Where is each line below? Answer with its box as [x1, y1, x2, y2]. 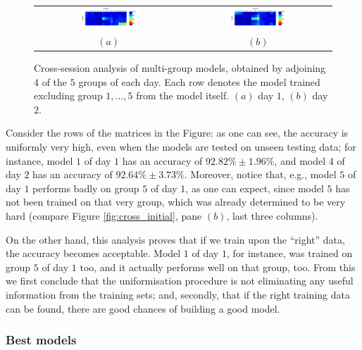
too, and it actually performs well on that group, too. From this [80, 259, 356, 274]
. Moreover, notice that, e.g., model [184, 167, 337, 182]
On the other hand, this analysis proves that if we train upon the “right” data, [6, 232, 345, 246]
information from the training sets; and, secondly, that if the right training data [6, 287, 350, 301]
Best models [6, 331, 77, 349]
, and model [274, 153, 326, 168]
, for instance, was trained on [226, 246, 353, 261]
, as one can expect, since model [185, 180, 324, 195]
